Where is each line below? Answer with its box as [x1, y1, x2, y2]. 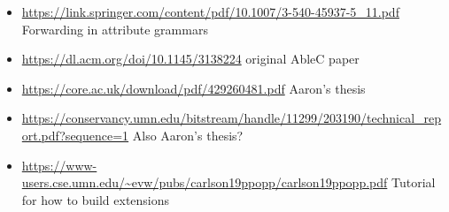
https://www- [21, 155, 97, 174]
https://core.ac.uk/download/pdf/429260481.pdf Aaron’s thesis [21, 79, 366, 97]
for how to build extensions [21, 190, 170, 208]
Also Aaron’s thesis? [132, 125, 244, 144]
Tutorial [391, 173, 436, 192]
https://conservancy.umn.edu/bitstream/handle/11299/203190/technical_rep [21, 109, 442, 127]
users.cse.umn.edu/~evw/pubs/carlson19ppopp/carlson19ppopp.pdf [21, 173, 388, 192]
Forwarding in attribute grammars [21, 19, 208, 38]
